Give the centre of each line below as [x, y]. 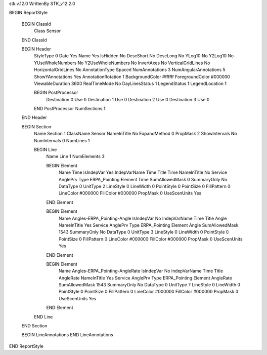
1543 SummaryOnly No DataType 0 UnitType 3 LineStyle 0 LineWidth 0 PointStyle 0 [144, 232]
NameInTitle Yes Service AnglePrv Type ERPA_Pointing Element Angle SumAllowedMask [149, 225]
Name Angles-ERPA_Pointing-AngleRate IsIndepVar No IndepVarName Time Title [141, 271]
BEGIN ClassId [36, 24]
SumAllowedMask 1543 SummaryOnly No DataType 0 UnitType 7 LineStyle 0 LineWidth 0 [150, 285]
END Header [34, 118]
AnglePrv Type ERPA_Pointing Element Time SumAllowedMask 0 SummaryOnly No [143, 179]
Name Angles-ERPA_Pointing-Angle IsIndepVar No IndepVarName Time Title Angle [143, 218]
